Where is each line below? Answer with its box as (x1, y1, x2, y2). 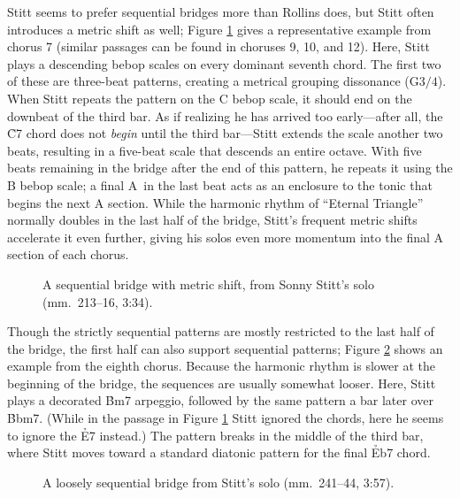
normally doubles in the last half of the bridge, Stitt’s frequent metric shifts (7, 211, 418, 229)
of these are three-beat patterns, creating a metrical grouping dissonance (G (7, 72, 419, 90)
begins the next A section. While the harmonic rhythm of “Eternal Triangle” (7, 193, 424, 211)
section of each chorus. (7, 245, 129, 264)
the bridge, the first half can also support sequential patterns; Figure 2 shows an (7, 339, 443, 357)
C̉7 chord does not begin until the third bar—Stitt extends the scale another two (7, 124, 443, 142)
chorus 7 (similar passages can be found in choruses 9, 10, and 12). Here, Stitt (7, 37, 430, 56)
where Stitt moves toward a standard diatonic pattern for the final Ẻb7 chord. (7, 443, 431, 462)
